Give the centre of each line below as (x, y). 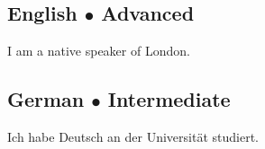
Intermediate (169, 99)
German (46, 99)
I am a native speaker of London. (99, 51)
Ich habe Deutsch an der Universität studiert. (133, 136)
